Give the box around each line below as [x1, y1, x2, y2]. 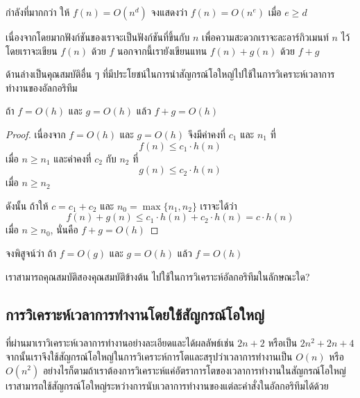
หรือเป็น [268, 335, 298, 350]
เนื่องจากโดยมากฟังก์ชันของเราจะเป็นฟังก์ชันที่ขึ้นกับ [6, 30, 190, 44]
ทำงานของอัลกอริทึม [6, 80, 78, 94]
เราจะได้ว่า [200, 198, 237, 213]
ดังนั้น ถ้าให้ [6, 198, 49, 213]
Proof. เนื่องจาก [6, 126, 66, 141]
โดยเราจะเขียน [6, 43, 58, 58]
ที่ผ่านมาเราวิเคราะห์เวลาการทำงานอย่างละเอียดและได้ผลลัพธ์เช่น [6, 335, 234, 350]
